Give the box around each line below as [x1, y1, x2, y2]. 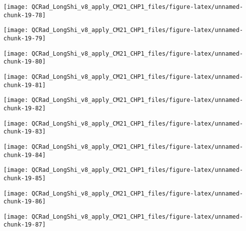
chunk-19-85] [3, 174, 46, 182]
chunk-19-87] [3, 221, 46, 229]
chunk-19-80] [3, 58, 46, 66]
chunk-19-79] [3, 34, 46, 42]
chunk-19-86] [3, 198, 46, 205]
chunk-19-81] [3, 81, 46, 89]
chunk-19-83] [3, 128, 46, 135]
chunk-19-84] [3, 151, 46, 159]
